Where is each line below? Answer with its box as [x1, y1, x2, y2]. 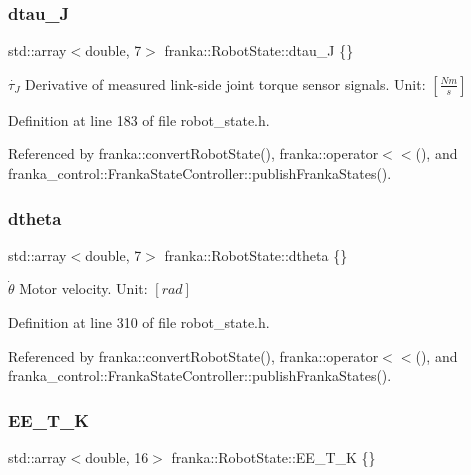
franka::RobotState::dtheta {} [164, 244, 348, 265]
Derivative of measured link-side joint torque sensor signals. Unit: [25, 73, 426, 94]
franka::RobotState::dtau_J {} [164, 40, 354, 61]
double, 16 [85, 447, 149, 467]
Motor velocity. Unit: [19, 278, 148, 299]
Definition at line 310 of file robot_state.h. [8, 312, 270, 332]
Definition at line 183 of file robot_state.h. [8, 109, 270, 130]
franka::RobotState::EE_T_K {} [171, 447, 376, 467]
